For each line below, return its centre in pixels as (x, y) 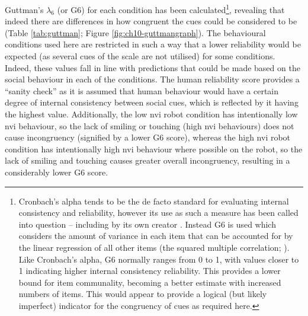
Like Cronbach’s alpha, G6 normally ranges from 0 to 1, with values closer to (159, 259)
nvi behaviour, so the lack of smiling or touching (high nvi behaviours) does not (150, 125)
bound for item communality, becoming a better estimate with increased (150, 282)
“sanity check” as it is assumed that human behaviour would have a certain (142, 90)
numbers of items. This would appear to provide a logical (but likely (143, 294)
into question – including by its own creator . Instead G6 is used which (147, 224)
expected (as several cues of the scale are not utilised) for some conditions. (140, 56)
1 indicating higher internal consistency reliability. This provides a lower (150, 271)
